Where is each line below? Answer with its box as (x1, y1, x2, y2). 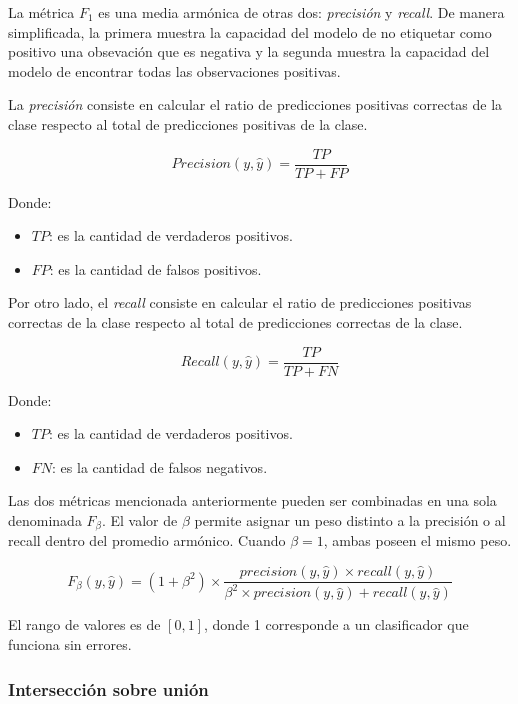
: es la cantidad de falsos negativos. (52, 456, 268, 477)
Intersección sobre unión (8, 676, 209, 701)
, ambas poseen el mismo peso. (323, 530, 512, 551)
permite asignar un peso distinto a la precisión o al (194, 510, 506, 531)
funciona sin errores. (8, 634, 132, 655)
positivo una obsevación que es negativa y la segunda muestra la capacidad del (8, 41, 490, 62)
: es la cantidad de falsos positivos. (49, 258, 262, 279)
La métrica (8, 2, 75, 22)
